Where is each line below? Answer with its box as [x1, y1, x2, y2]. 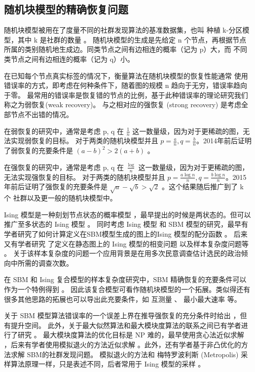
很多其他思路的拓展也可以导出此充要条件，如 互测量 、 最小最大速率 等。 [4, 293, 241, 304]
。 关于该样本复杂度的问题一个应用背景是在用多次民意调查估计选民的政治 [4, 248, 241, 258]
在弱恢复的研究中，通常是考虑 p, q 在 [4, 125, 124, 136]
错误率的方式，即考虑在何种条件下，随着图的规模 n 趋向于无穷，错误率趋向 [4, 80, 248, 90]
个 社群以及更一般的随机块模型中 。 [4, 193, 117, 203]
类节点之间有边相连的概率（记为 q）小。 [4, 53, 135, 64]
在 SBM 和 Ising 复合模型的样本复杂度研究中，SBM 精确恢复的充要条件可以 [4, 274, 247, 285]
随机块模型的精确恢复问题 [4, 1, 128, 17]
